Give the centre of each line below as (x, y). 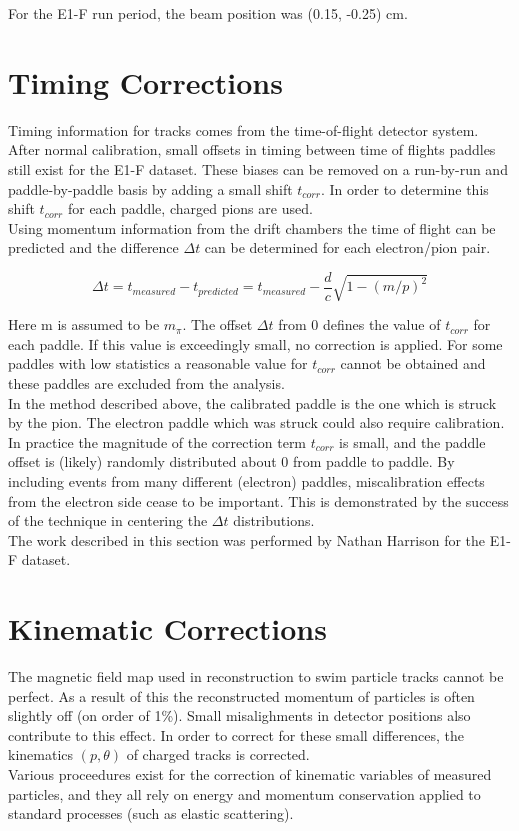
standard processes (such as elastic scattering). (151, 813)
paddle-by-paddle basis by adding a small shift (150, 188)
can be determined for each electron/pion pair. (347, 247)
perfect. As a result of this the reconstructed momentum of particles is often (241, 695)
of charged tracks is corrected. (218, 754)
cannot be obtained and (413, 363)
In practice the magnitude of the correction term (157, 441)
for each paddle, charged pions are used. (190, 208)
